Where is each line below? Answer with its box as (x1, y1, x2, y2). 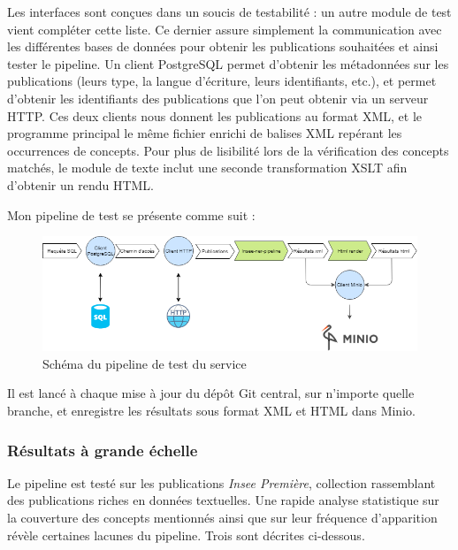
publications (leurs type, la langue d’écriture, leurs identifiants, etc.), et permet (7, 72, 437, 90)
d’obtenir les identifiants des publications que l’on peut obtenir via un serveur (7, 88, 429, 107)
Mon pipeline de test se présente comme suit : (7, 205, 256, 224)
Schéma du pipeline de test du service (42, 354, 247, 372)
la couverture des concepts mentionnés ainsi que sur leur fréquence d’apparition (7, 508, 438, 527)
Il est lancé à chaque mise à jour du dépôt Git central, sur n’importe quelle (7, 384, 415, 402)
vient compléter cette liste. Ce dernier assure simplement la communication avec (7, 19, 442, 38)
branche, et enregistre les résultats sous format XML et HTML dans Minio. (7, 401, 416, 420)
